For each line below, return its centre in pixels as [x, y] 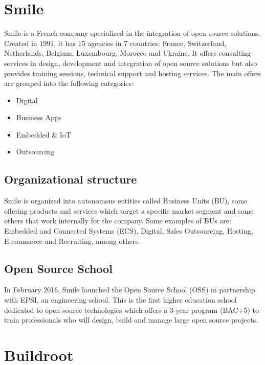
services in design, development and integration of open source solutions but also [131, 63]
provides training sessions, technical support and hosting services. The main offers [132, 73]
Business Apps [39, 117]
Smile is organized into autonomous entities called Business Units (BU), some [126, 201]
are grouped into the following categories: [69, 83]
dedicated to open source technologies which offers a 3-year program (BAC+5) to [131, 310]
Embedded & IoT [43, 134]
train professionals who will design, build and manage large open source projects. [131, 320]
